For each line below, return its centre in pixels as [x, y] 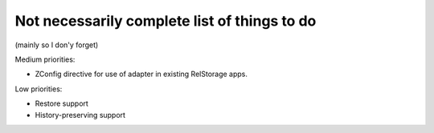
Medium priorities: [45, 59]
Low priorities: [39, 89]
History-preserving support [80, 115]
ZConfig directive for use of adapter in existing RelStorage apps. [141, 74]
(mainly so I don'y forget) [57, 45]
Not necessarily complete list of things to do [166, 21]
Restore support [61, 103]
